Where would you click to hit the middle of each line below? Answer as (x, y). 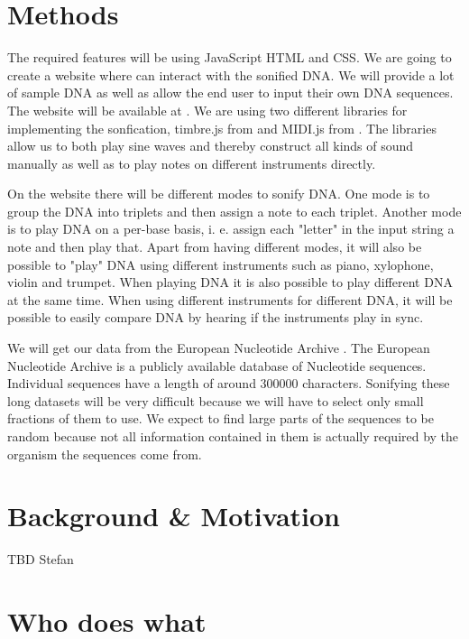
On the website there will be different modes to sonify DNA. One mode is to (219, 194)
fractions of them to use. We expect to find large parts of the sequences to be (221, 418)
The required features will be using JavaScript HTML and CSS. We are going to (230, 57)
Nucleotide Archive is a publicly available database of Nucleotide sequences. (217, 365)
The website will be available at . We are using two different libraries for (207, 110)
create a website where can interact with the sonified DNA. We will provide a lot (231, 74)
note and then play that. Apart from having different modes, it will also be (215, 247)
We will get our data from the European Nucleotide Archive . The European (219, 348)
